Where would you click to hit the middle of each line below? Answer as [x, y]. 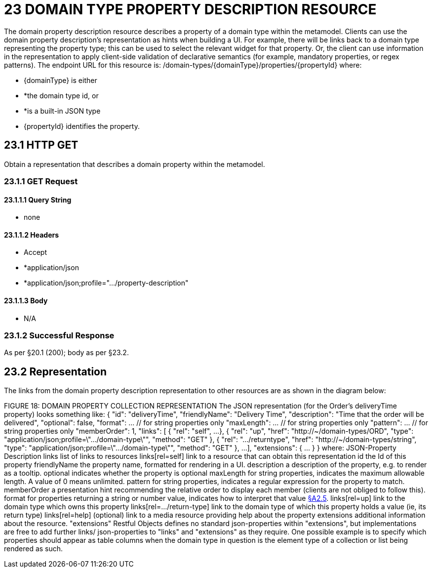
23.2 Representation [56, 371]
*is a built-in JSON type [62, 111]
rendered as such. [34, 549]
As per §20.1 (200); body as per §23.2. [66, 353]
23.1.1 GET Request [41, 181]
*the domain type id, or [61, 95]
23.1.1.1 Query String [38, 200]
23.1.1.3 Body [26, 301]
